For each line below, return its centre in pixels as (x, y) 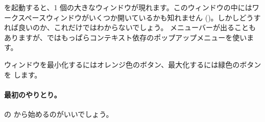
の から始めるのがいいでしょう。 (59, 114)
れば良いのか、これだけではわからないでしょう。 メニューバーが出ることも (130, 27)
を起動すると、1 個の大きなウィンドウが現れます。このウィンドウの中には (128, 7)
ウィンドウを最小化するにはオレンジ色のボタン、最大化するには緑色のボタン (133, 64)
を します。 (23, 74)
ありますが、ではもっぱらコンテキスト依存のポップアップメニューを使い (126, 37)
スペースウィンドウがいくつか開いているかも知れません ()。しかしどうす (139, 17)
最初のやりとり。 (33, 94)
